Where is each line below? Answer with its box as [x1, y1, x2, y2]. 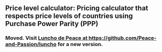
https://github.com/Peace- [88, 34, 157, 41]
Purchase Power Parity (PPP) [5, 19, 99, 28]
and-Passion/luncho [5, 41, 57, 48]
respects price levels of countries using [5, 12, 133, 20]
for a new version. [57, 41, 103, 48]
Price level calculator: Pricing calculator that [5, 4, 148, 12]
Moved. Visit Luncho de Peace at [5, 34, 88, 41]
